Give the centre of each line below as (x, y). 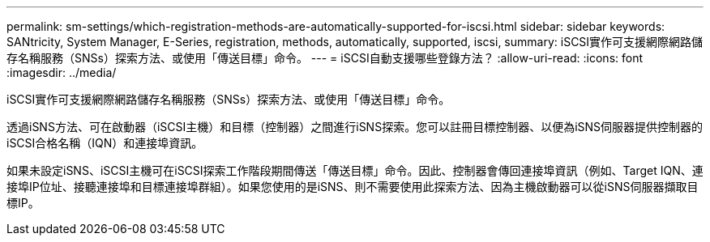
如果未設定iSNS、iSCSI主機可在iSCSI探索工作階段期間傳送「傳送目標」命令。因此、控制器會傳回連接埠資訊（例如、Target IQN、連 (355, 170)
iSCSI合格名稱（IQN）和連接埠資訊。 (105, 143)
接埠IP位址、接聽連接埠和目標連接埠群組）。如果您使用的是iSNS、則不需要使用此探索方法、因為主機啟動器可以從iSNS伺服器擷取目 (353, 187)
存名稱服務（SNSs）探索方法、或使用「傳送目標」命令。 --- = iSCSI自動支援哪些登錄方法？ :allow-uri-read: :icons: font (325, 58)
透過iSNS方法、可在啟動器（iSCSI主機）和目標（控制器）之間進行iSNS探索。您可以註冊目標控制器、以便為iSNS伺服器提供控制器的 (355, 127)
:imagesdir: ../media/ (62, 72)
